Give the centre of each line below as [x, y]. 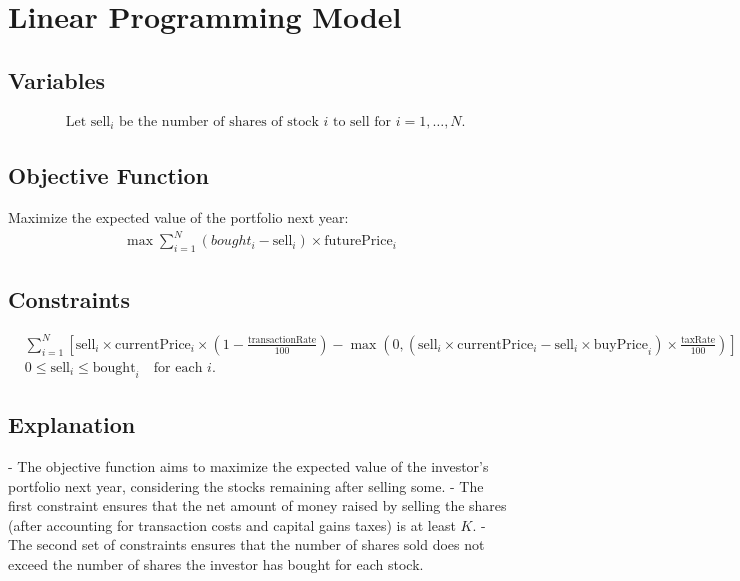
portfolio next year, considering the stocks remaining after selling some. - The [246, 485]
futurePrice [358, 241]
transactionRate [282, 340]
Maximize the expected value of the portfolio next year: [178, 217]
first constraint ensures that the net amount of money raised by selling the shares [257, 505]
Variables [57, 79]
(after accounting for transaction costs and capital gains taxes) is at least [232, 524]
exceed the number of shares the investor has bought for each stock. [216, 563]
